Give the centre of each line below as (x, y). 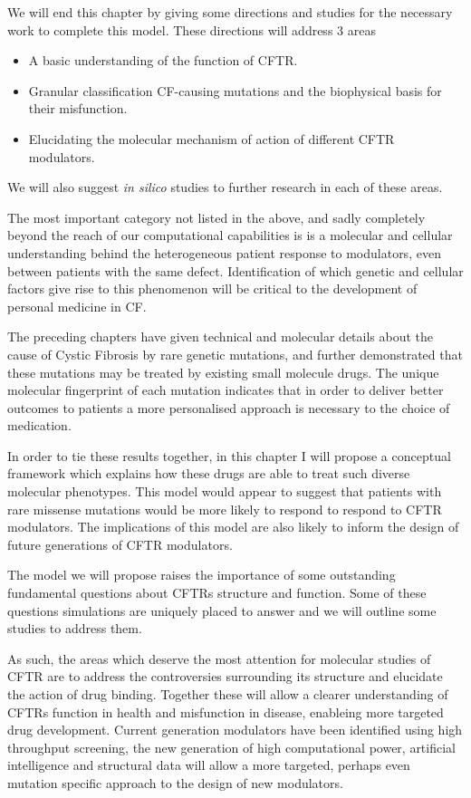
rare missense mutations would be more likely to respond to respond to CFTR (225, 509)
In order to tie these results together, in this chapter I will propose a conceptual (229, 455)
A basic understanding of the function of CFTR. (163, 60)
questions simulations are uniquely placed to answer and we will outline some (222, 610)
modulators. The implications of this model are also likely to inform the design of (233, 527)
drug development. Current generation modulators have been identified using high (235, 730)
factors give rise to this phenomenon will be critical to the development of (212, 288)
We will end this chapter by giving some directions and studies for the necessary (230, 12)
